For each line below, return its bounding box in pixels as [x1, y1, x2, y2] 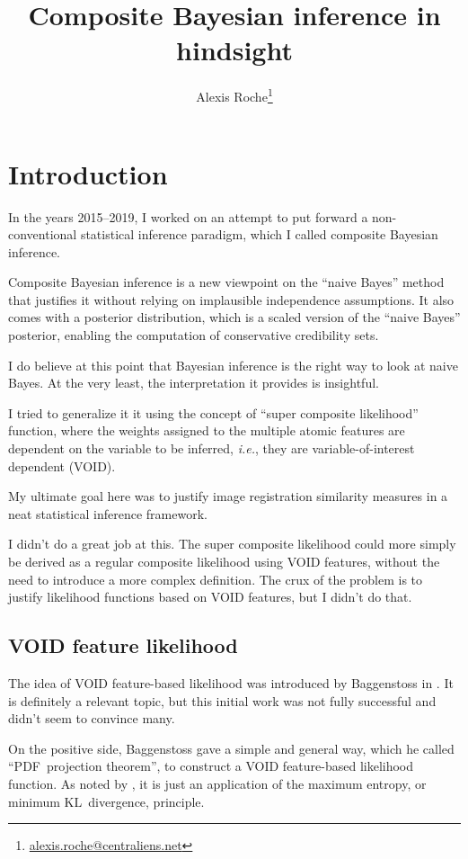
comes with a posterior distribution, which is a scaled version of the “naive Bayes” [8, 308, 461, 327]
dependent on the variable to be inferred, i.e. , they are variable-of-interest [8, 439, 415, 458]
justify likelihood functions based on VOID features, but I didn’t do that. [8, 587, 412, 606]
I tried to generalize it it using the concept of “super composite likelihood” [8, 403, 419, 422]
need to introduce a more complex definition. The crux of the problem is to [8, 569, 423, 588]
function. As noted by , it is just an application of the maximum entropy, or [8, 774, 427, 792]
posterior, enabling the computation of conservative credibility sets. [8, 326, 379, 344]
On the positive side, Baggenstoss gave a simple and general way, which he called [8, 738, 455, 757]
